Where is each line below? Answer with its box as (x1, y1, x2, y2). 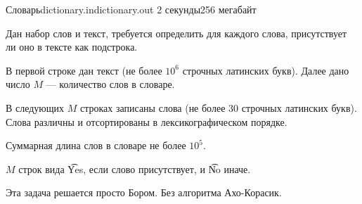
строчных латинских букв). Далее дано (182, 63, 349, 77)
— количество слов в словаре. (46, 77, 175, 91)
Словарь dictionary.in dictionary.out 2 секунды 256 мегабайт (6, 2, 257, 16)
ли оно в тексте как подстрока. (6, 39, 138, 54)
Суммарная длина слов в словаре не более (6, 138, 186, 153)
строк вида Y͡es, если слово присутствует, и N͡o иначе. (18, 161, 251, 176)
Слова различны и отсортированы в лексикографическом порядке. (6, 114, 287, 129)
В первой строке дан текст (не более (6, 63, 162, 77)
